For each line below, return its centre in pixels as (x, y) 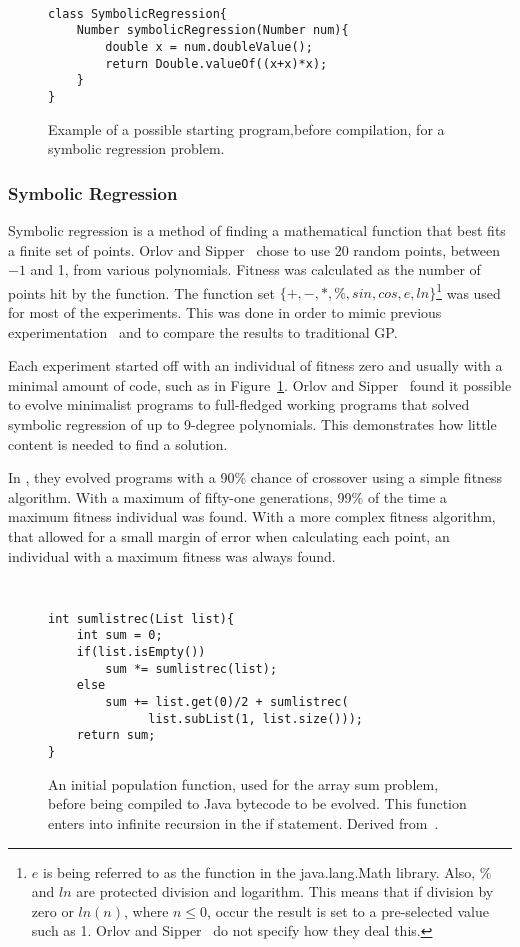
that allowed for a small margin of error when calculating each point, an (229, 535)
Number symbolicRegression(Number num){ (212, 30)
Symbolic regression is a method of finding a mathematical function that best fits (257, 230)
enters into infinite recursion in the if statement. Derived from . (243, 822)
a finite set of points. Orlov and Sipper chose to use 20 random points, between (254, 249)
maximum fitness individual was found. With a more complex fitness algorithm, (252, 516)
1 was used (468, 291)
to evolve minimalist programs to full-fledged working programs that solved (239, 404)
